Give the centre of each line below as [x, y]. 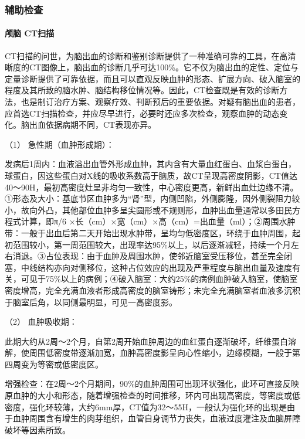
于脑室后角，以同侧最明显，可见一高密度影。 [91, 302]
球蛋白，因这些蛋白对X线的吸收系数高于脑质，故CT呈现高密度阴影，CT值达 [151, 175]
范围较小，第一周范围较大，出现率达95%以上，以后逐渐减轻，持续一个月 [152, 244]
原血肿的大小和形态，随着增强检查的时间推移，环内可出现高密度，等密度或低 [152, 395]
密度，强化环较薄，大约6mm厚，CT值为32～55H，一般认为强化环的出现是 [146, 406]
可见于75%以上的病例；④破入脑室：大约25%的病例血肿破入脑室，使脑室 [159, 279]
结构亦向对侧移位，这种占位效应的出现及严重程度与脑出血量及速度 [165, 267]
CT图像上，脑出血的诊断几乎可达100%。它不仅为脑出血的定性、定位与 [164, 67]
